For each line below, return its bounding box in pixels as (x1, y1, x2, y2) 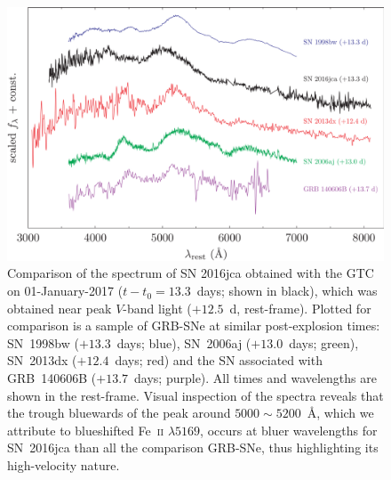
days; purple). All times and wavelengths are (134, 369, 377, 387)
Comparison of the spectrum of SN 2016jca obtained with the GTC (7, 264, 374, 282)
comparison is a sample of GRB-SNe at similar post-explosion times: (7, 316, 380, 335)
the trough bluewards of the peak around (7, 403, 231, 422)
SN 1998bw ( (7, 333, 79, 352)
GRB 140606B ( (7, 369, 97, 387)
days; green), (289, 333, 359, 352)
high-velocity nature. (7, 456, 120, 474)
